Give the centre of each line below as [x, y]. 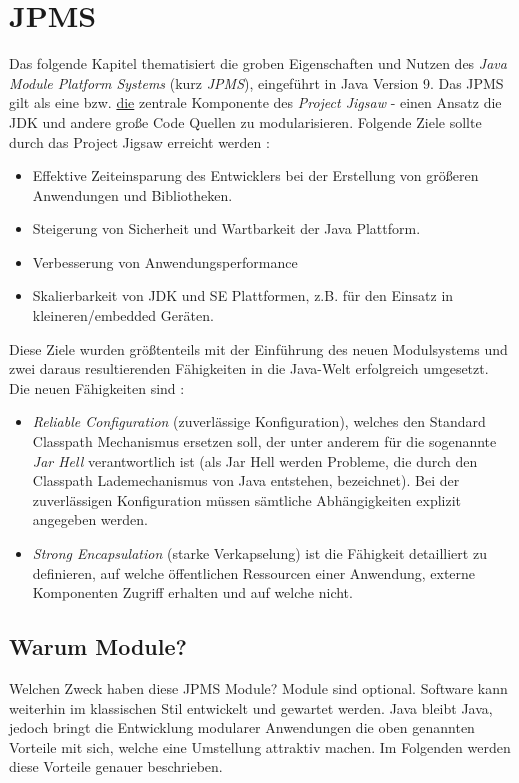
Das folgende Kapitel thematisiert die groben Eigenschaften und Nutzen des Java [258, 63]
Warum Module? [98, 646]
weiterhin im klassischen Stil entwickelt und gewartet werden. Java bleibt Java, [251, 707]
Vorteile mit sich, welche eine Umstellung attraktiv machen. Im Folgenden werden [260, 746]
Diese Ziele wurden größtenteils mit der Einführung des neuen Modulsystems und [258, 348]
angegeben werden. [90, 519]
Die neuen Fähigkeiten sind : [97, 387]
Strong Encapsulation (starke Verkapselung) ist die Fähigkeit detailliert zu [259, 553]
